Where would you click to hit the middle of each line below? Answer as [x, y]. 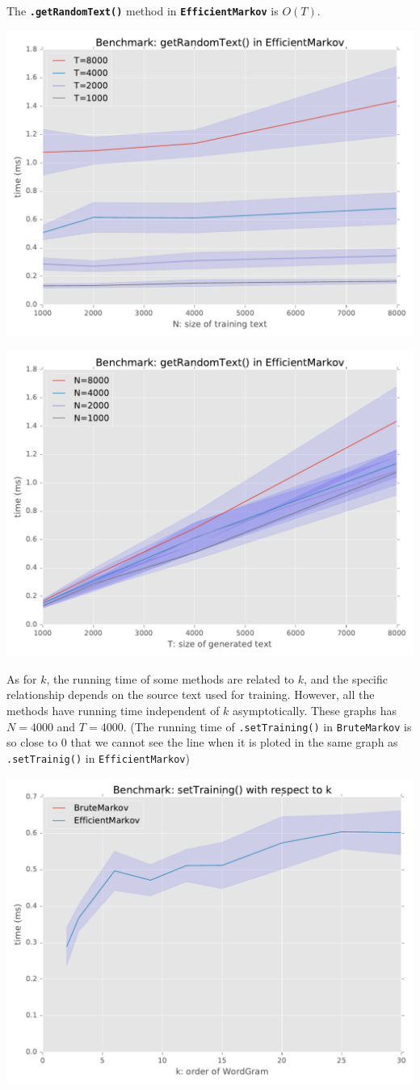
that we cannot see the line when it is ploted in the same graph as [234, 742]
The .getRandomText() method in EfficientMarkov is [143, 11]
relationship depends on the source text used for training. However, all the [191, 694]
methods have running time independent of [113, 711]
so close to [32, 742]
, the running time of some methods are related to [170, 678]
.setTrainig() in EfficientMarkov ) [98, 758]
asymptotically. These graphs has [315, 711]
